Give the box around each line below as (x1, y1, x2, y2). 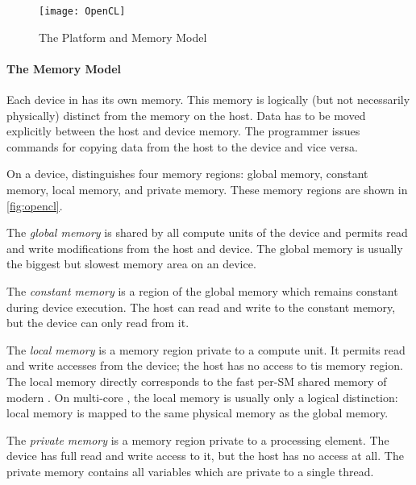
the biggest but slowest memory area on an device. (6, 255, 256, 272)
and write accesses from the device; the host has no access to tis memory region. (6, 357, 403, 374)
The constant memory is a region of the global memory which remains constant (6, 282, 398, 299)
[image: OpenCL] (39, 6, 126, 17)
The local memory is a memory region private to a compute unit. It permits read (6, 341, 406, 358)
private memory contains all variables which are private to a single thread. (6, 462, 374, 479)
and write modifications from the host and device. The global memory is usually (6, 239, 403, 256)
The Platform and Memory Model (39, 28, 207, 45)
